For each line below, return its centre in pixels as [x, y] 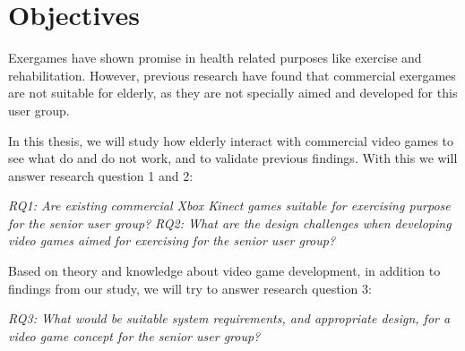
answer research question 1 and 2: [101, 175]
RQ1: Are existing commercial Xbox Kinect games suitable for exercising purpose [229, 205]
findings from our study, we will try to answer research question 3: [190, 288]
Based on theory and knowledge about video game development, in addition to [224, 271]
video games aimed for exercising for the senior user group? [172, 240]
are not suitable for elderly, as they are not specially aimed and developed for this [233, 93]
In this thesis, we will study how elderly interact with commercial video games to [231, 140]
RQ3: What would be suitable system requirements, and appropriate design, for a [229, 318]
